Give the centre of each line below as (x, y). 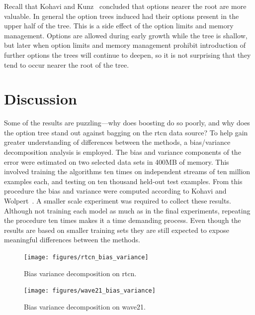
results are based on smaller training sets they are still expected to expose (117, 230)
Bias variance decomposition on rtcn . (80, 273)
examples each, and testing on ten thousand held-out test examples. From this (123, 181)
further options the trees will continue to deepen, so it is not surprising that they (127, 54)
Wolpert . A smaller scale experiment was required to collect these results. (118, 201)
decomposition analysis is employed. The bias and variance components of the (123, 152)
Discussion (41, 99)
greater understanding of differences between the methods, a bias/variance (117, 142)
